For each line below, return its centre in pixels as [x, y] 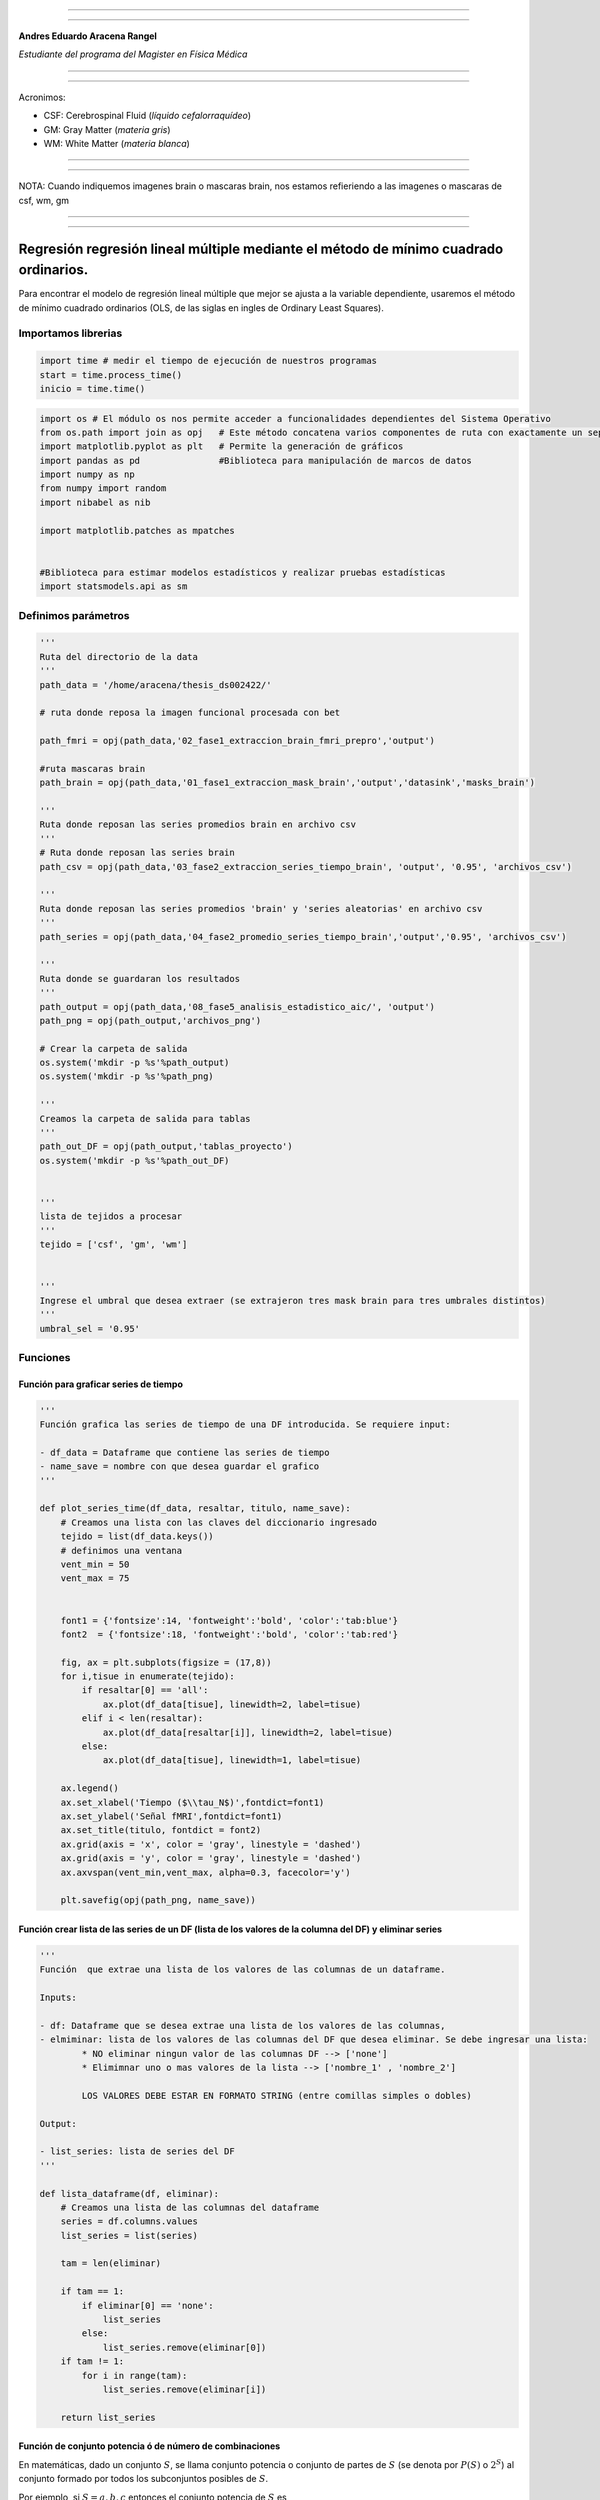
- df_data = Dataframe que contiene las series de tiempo [184, 1452]
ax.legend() [90, 1788]
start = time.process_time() [111, 374]
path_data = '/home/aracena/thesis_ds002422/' [155, 684]
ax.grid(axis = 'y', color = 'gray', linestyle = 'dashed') [211, 1858]
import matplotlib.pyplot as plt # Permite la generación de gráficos [221, 446]
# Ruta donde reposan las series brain [137, 853]
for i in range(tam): [134, 2375]
